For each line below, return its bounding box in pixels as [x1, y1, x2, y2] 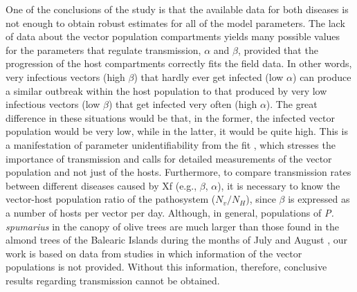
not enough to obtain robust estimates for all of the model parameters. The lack [6, 15, 345, 30]
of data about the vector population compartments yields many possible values [6, 29, 340, 44]
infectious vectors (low [6, 97, 100, 111]
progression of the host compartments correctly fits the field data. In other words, [6, 56, 352, 71]
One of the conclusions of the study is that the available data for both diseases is [6, 2, 349, 16]
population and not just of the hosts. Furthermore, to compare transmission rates [6, 165, 351, 179]
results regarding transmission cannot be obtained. [6, 273, 220, 287]
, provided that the [237, 42, 318, 57]
